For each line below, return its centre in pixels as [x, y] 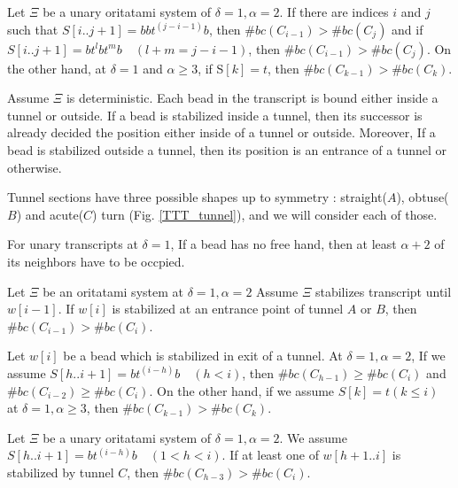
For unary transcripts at [73, 244]
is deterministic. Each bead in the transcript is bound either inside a [252, 98]
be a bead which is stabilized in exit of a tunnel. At [203, 356]
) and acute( [50, 214]
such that [33, 29]
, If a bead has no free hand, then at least [283, 244]
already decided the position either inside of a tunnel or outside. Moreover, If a [221, 132]
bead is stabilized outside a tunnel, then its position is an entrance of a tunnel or [227, 149]
